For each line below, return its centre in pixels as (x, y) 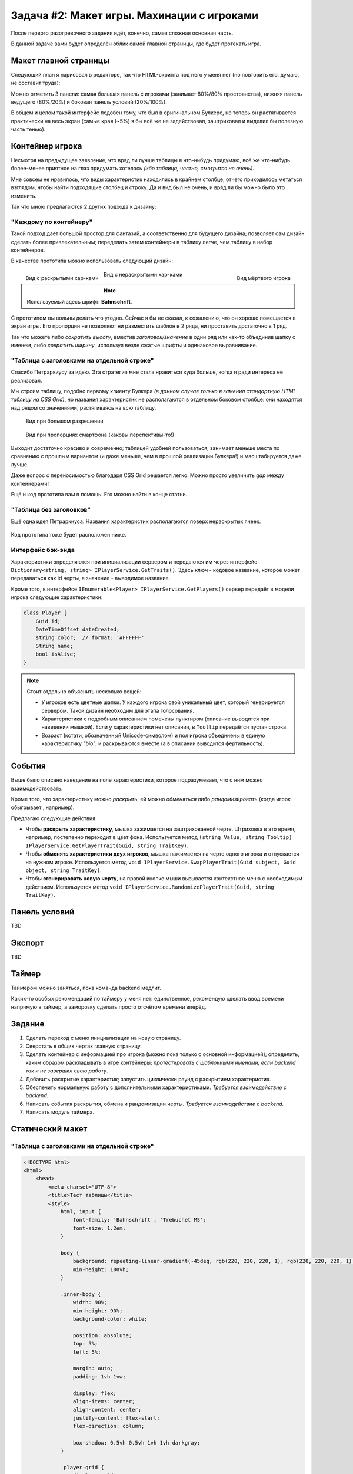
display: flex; (95, 1393)
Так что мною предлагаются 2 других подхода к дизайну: (84, 207)
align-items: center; (104, 1401)
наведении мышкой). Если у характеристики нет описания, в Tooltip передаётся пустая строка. (164, 727)
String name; (54, 646)
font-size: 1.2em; (99, 1228)
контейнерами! (30, 483)
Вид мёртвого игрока (264, 278)
